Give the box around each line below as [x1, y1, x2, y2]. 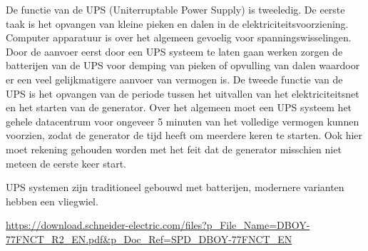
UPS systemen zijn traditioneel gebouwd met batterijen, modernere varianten [6, 180, 344, 195]
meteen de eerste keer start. [6, 155, 126, 170]
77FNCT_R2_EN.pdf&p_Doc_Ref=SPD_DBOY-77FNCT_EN [6, 231, 292, 246]
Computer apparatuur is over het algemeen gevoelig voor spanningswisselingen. [6, 30, 352, 45]
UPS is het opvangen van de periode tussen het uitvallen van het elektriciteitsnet [6, 86, 359, 101]
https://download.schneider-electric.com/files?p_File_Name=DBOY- [6, 217, 310, 232]
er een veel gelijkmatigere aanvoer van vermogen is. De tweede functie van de [6, 71, 343, 86]
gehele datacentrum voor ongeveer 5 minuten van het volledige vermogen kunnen [6, 113, 359, 128]
